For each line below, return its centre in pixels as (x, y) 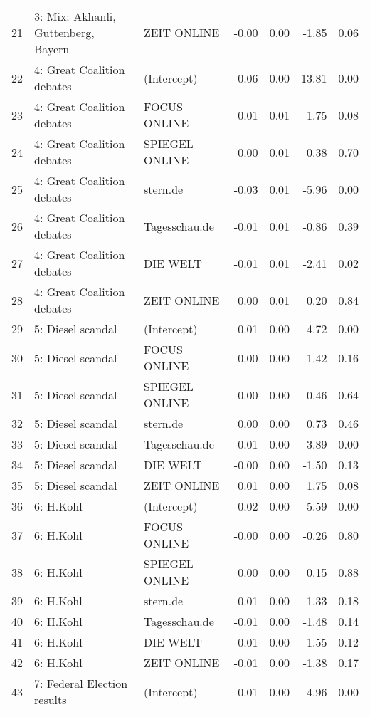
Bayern (52, 49)
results (51, 700)
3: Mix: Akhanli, (75, 16)
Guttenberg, (64, 32)
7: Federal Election (81, 683)
